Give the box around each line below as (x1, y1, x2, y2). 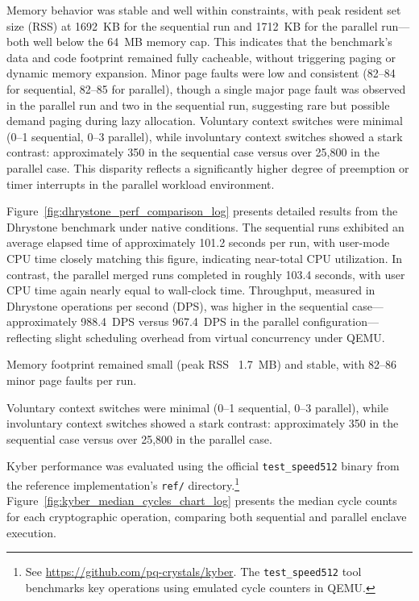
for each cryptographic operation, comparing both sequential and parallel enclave (6, 508, 407, 524)
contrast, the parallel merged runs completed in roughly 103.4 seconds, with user (6, 265, 405, 282)
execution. (6, 524, 56, 540)
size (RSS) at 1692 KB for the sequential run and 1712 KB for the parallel (6, 17, 378, 34)
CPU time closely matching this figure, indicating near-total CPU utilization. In (6, 249, 403, 266)
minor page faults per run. (6, 372, 137, 389)
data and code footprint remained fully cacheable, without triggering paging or (6, 48, 396, 65)
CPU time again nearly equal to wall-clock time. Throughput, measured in (6, 282, 375, 298)
